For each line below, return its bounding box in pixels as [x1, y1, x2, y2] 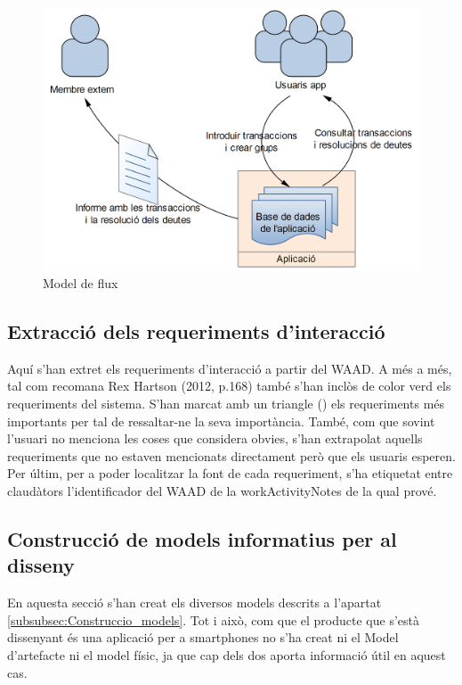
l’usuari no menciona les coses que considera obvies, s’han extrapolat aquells [7, 429, 423, 448]
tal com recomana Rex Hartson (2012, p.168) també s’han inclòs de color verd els [7, 376, 451, 395]
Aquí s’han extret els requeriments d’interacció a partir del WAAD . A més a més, [7, 359, 452, 377]
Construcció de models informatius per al [7, 525, 397, 553]
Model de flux [43, 274, 118, 293]
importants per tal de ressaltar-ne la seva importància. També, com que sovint [7, 411, 435, 430]
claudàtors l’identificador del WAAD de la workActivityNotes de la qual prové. [7, 482, 437, 500]
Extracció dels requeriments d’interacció [7, 318, 385, 345]
